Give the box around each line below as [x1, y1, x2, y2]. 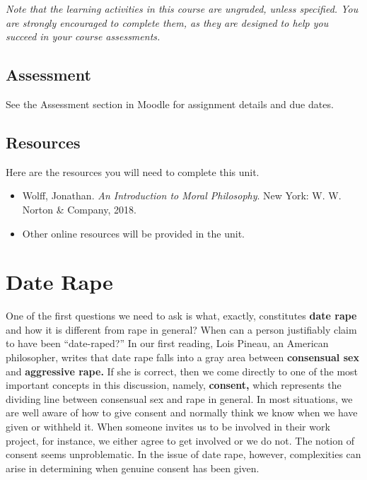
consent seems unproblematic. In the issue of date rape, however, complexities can [6, 447, 361, 462]
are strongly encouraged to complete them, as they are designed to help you [6, 15, 329, 30]
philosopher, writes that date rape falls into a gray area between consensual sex [6, 350, 359, 365]
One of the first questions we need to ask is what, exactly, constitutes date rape [6, 308, 357, 323]
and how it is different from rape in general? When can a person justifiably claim [6, 322, 357, 336]
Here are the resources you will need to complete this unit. [6, 164, 260, 179]
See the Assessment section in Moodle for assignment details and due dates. [6, 96, 334, 111]
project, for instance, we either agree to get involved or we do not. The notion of [6, 433, 354, 447]
